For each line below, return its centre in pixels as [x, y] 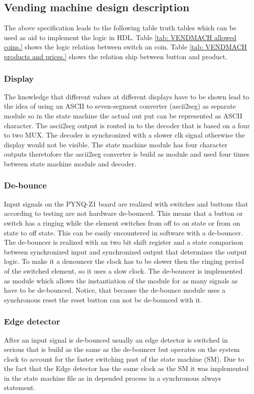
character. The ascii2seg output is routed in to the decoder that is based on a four [127, 125]
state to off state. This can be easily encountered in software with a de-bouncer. [123, 232]
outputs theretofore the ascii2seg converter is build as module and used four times [127, 154]
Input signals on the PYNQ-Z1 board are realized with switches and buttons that [126, 203]
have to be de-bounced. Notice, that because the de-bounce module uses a [115, 290]
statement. [20, 387]
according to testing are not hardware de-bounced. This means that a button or [123, 213]
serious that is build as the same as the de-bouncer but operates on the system [122, 349]
